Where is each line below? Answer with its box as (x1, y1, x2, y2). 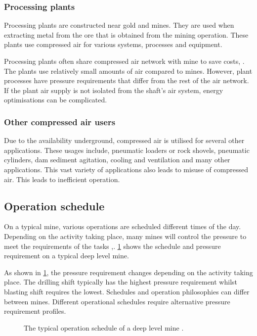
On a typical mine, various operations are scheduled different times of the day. (4, 221, 241, 232)
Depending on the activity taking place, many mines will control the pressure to (4, 231, 247, 241)
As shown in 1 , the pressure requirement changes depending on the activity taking (4, 267, 253, 277)
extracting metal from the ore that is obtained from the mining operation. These (4, 29, 249, 40)
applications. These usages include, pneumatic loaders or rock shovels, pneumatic (4, 144, 250, 155)
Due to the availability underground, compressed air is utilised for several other (4, 135, 245, 145)
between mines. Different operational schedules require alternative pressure (4, 296, 230, 306)
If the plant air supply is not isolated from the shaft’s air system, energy (4, 85, 223, 95)
